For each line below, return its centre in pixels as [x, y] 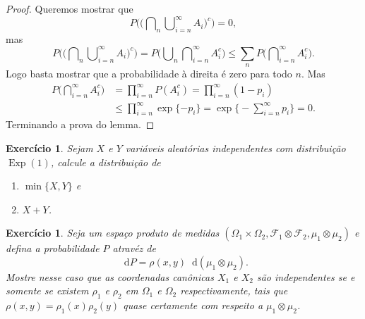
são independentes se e [306, 276]
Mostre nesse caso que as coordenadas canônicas [110, 276]
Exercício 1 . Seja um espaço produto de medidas [113, 233]
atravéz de [134, 248]
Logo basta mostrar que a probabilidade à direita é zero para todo [149, 74]
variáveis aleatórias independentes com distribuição [235, 148]
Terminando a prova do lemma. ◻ [80, 124]
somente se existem [47, 290]
